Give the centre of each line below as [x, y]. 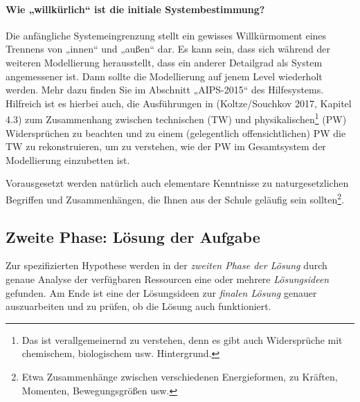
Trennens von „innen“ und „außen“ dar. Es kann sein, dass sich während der [168, 49]
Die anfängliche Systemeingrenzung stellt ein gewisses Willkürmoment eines [166, 35]
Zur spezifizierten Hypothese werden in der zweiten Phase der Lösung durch [166, 265]
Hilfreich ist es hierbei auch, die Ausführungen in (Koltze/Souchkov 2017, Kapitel [179, 103]
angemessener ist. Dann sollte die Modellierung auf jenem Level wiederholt [164, 76]
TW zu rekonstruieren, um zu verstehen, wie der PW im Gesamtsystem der [166, 146]
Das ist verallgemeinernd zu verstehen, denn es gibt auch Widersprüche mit [182, 339]
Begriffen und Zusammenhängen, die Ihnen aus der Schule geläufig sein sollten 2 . [175, 198]
